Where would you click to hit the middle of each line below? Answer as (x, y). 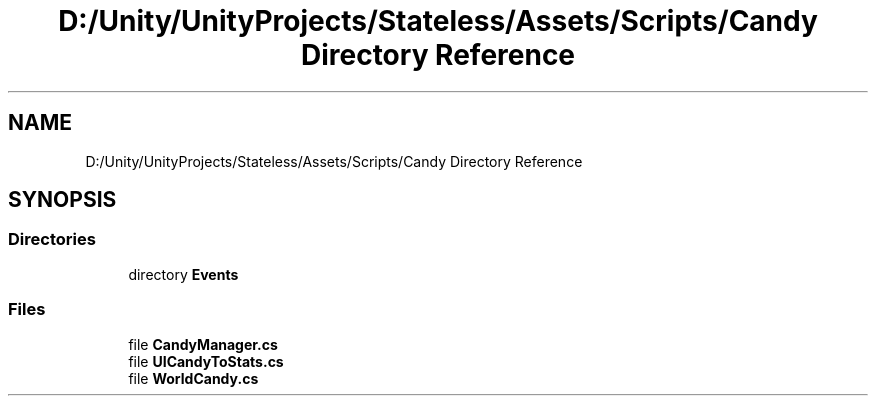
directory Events (183, 274)
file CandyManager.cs (203, 344)
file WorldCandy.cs (193, 378)
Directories (52, 239)
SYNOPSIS (62, 200)
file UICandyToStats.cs (206, 361)
